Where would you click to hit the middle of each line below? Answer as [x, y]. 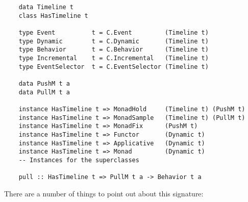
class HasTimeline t [53, 16]
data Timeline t [46, 7]
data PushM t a [44, 83]
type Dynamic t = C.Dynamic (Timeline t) [114, 41]
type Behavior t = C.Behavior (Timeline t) [114, 50]
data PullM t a [44, 92]
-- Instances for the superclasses [79, 160]
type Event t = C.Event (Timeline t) [114, 32]
